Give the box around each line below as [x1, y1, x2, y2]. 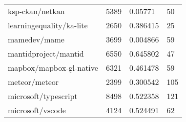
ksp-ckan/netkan [8, 5, 65, 17]
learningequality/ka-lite [8, 20, 88, 31]
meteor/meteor [8, 76, 59, 87]
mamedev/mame [8, 34, 64, 45]
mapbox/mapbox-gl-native [8, 62, 98, 73]
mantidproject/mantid [8, 48, 84, 59]
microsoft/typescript [8, 90, 78, 102]
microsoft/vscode [8, 104, 66, 116]
